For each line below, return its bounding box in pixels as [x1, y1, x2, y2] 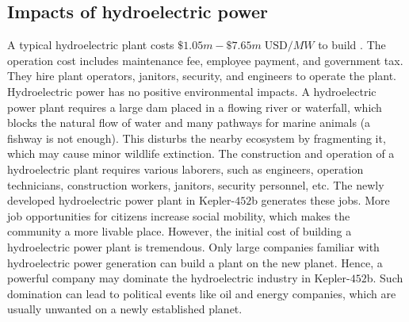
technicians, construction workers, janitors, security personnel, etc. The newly [7, 176, 384, 193]
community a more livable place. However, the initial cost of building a [7, 223, 352, 240]
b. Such [366, 270, 403, 286]
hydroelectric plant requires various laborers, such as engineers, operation [7, 160, 364, 177]
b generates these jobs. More [251, 192, 390, 209]
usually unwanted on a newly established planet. [7, 301, 243, 317]
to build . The [318, 36, 386, 53]
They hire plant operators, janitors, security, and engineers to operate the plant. [7, 67, 397, 84]
